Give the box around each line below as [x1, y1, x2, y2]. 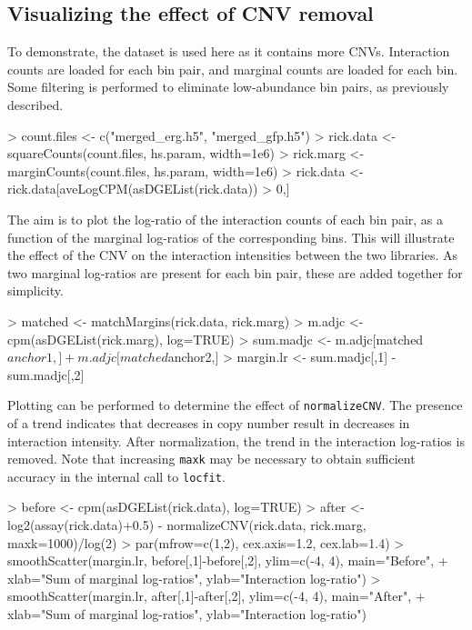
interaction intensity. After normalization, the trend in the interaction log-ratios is [7, 431, 465, 450]
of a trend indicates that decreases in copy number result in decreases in [7, 413, 410, 432]
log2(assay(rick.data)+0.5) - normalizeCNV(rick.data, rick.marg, [7, 515, 367, 535]
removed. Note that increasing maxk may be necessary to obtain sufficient [7, 449, 416, 468]
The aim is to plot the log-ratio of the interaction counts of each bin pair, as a [7, 209, 444, 228]
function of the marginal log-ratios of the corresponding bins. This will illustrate [7, 227, 455, 246]
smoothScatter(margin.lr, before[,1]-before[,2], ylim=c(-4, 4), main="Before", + [7, 551, 448, 570]
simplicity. [7, 281, 64, 300]
